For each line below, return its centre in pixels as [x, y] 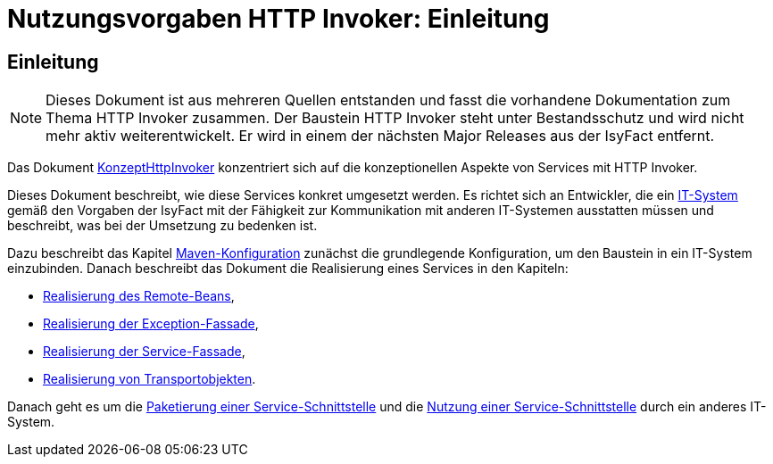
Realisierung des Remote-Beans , [139, 296]
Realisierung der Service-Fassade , [144, 352]
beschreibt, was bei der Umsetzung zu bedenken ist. [162, 226]
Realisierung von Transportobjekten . [150, 379]
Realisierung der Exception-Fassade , [151, 324]
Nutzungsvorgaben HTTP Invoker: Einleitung [278, 19]
